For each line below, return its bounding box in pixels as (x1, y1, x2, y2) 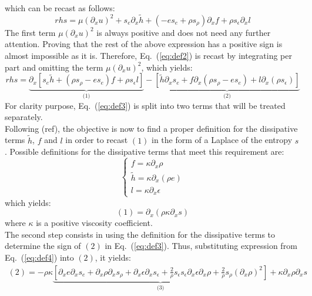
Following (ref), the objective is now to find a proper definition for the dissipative (5, 122, 298, 134)
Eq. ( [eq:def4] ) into (5, 251, 74, 263)
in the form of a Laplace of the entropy (152, 134, 293, 146)
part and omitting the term (5, 61, 103, 73)
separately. (5, 111, 43, 123)
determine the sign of (5, 240, 81, 252)
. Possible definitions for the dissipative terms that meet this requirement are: (5, 145, 284, 158)
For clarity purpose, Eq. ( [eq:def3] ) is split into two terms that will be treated (5, 99, 286, 111)
